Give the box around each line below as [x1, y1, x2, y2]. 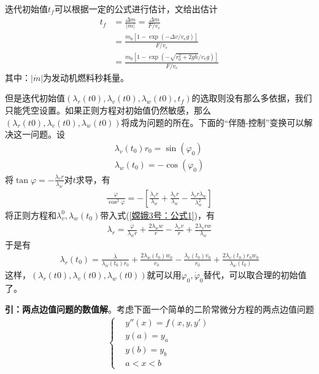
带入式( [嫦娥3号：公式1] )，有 [100, 208, 215, 221]
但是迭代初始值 [5, 92, 65, 104]
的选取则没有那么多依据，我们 [191, 92, 312, 104]
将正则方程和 [5, 208, 56, 221]
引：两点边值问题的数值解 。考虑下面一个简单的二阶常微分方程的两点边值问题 [5, 302, 314, 315]
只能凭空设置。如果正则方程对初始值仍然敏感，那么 [5, 103, 211, 116]
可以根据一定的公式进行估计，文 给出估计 [54, 2, 218, 15]
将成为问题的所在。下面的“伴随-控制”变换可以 [121, 115, 304, 128]
